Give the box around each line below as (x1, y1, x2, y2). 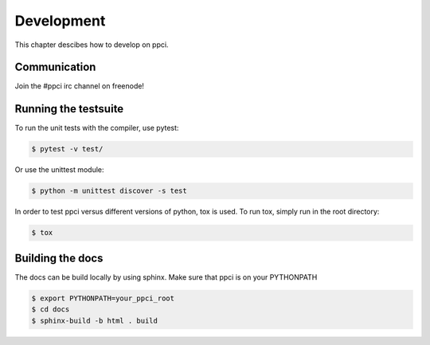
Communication (14, 61, 96, 74)
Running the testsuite (14, 102, 124, 116)
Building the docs (14, 251, 104, 265)
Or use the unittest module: (14, 165, 104, 174)
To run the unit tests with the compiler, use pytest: (14, 123, 179, 133)
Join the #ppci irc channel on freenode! (14, 81, 145, 91)
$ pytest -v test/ (31, 144, 104, 154)
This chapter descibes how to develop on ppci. (14, 40, 169, 49)
